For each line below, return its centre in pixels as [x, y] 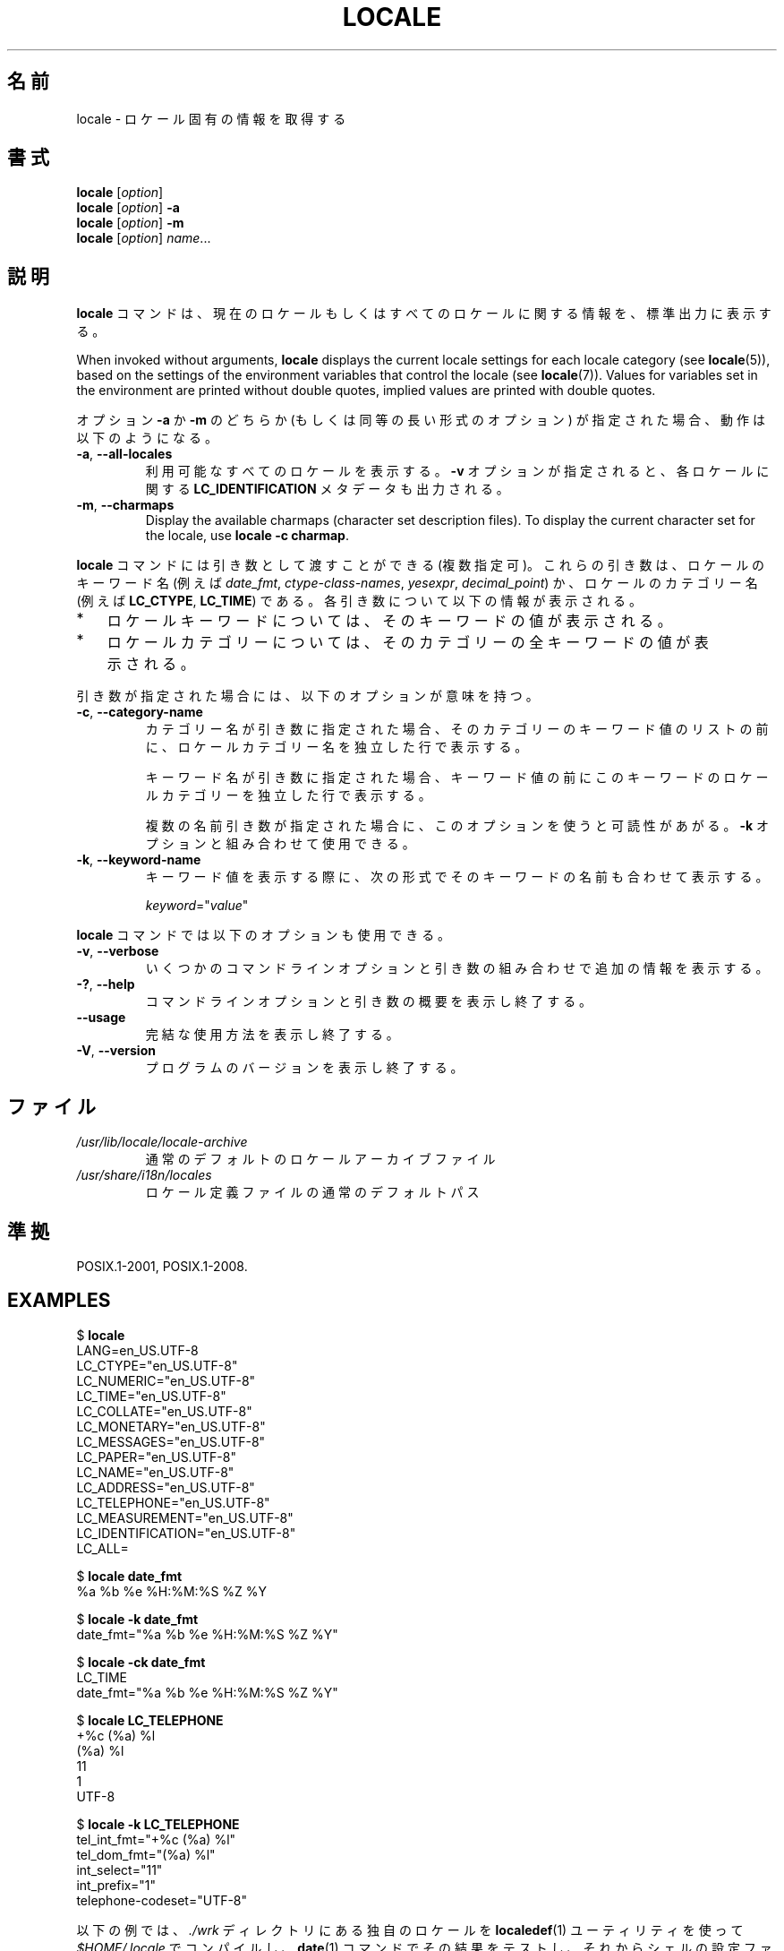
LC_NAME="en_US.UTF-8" [155, 1472]
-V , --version [116, 1051]
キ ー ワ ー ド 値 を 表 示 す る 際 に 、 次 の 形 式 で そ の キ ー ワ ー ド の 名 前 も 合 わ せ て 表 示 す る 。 [457, 877]
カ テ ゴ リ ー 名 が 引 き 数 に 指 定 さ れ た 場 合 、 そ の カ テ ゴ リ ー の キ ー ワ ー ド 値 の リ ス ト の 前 [457, 729]
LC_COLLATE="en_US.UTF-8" [164, 1411]
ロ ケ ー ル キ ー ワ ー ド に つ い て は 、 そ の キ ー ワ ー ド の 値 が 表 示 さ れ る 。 [389, 621]
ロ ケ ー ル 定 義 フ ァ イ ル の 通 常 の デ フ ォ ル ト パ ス [312, 1192]
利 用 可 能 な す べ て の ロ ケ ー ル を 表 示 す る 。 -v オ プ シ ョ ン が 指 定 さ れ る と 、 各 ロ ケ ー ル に [457, 471]
